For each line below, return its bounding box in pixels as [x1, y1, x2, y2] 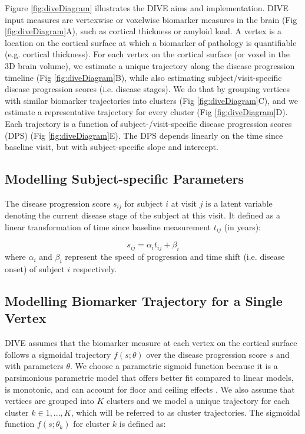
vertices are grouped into [5, 394, 94, 407]
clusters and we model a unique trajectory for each [107, 394, 290, 407]
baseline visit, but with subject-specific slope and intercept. [5, 141, 218, 153]
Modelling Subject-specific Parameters [5, 169, 244, 188]
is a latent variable [205, 197, 273, 209]
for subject [124, 197, 163, 209]
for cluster [73, 417, 110, 430]
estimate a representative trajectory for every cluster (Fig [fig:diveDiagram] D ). [5, 106, 288, 118]
